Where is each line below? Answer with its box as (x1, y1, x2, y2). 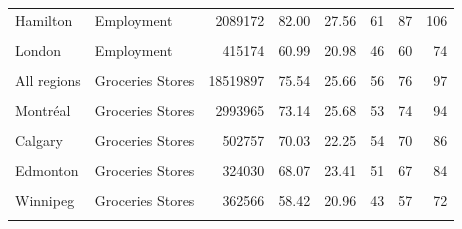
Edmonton (15, 160, 79, 181)
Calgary (15, 130, 63, 151)
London (15, 39, 62, 60)
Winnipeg (15, 190, 75, 211)
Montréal (15, 100, 71, 121)
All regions (15, 69, 81, 90)
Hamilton (15, 9, 73, 30)
